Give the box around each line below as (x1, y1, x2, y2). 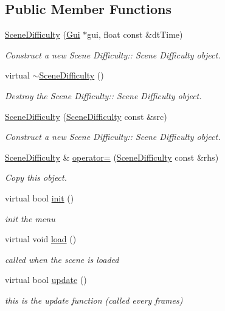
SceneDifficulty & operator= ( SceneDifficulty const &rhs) (5, 150, 219, 163)
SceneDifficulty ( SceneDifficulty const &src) (5, 110, 167, 122)
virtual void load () (5, 232, 77, 245)
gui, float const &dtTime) (87, 28, 183, 41)
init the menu (5, 212, 55, 225)
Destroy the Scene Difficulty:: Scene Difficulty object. (5, 89, 202, 102)
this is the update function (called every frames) (5, 293, 183, 306)
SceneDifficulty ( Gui (5, 28, 80, 41)
